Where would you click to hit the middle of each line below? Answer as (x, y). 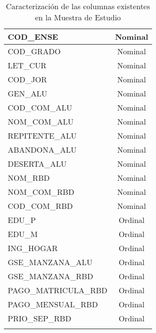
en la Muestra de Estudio (78, 17)
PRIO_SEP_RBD (39, 318)
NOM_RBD (29, 178)
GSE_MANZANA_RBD (51, 276)
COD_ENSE (33, 37)
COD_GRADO (34, 51)
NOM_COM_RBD (41, 192)
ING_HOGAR (33, 248)
